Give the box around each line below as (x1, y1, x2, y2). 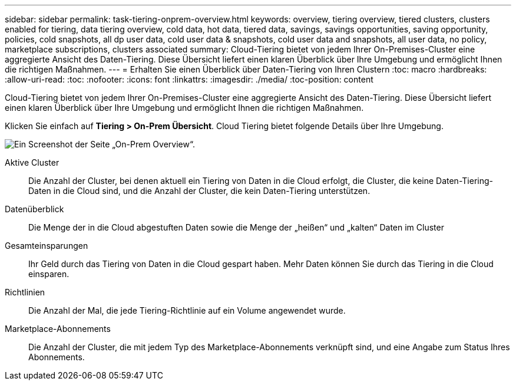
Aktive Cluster (5, 157, 59, 167)
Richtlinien (5, 287, 45, 297)
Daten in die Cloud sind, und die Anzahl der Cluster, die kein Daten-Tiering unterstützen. (28, 186, 371, 196)
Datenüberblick (5, 204, 64, 214)
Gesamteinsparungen (5, 241, 88, 251)
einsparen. (28, 269, 70, 279)
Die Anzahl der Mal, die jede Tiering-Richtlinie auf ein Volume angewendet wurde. (28, 305, 346, 315)
